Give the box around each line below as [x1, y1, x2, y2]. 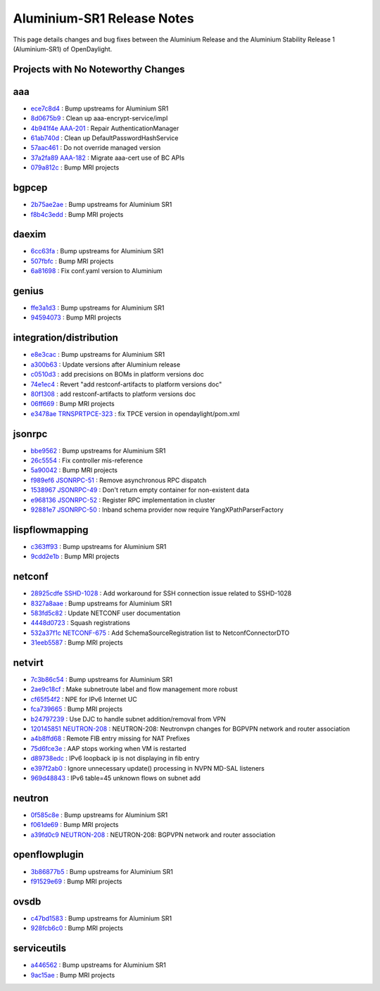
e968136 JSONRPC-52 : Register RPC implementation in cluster [30, 495, 216, 504]
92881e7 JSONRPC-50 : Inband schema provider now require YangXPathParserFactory [30, 505, 284, 514]
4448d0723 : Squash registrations [30, 619, 130, 627]
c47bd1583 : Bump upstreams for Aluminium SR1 [30, 914, 172, 922]
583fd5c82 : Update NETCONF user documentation [30, 609, 181, 617]
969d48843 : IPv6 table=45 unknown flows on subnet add [30, 774, 201, 782]
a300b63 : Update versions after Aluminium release [30, 360, 181, 369]
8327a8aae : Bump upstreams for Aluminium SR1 [30, 599, 172, 607]
